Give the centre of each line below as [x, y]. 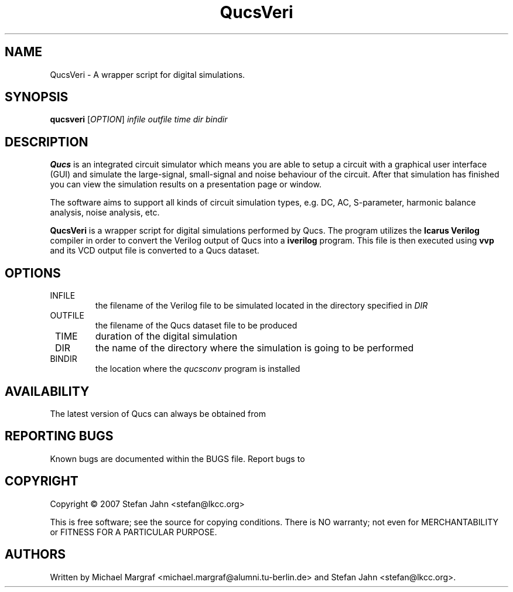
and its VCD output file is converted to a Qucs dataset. [155, 251]
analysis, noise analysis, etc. [105, 213]
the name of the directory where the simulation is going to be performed [254, 348]
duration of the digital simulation [166, 336]
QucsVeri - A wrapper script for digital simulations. [148, 74]
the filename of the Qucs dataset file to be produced [196, 326]
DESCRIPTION [47, 142]
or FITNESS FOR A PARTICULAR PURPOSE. [134, 532]
